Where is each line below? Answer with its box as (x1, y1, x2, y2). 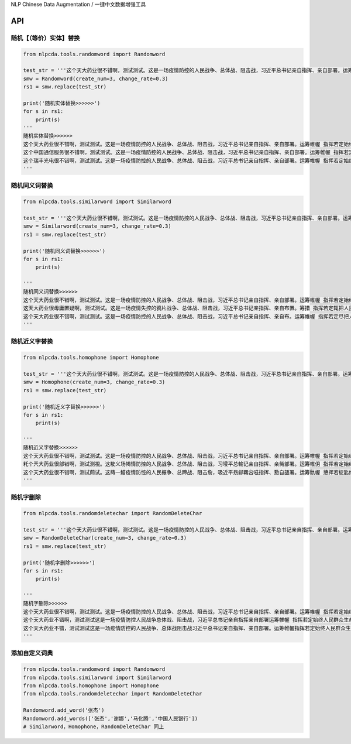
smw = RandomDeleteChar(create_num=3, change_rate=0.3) (23, 534, 187, 541)
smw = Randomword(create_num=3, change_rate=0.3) (23, 75, 168, 82)
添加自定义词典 (11, 649, 53, 657)
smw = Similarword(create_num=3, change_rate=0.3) (23, 223, 172, 229)
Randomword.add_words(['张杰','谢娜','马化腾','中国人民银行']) (23, 715, 198, 722)
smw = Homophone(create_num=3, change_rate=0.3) (23, 379, 166, 386)
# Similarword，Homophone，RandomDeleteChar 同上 (23, 723, 164, 730)
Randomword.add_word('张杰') (23, 707, 105, 714)
